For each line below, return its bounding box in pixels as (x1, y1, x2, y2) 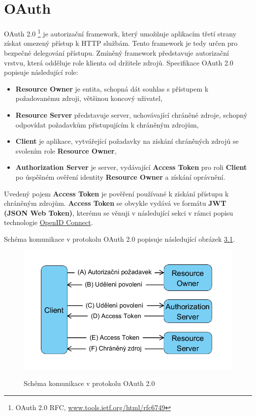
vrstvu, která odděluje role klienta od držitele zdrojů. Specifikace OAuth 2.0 (4, 57, 233, 67)
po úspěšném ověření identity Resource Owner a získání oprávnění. (15, 171, 225, 182)
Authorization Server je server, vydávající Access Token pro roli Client (15, 162, 247, 172)
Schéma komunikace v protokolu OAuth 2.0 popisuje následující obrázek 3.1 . (4, 233, 235, 244)
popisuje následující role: (4, 67, 78, 77)
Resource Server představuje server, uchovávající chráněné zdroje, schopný (15, 109, 248, 120)
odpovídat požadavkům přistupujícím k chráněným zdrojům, (15, 119, 199, 129)
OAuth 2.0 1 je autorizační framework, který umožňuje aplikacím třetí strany (4, 27, 237, 38)
